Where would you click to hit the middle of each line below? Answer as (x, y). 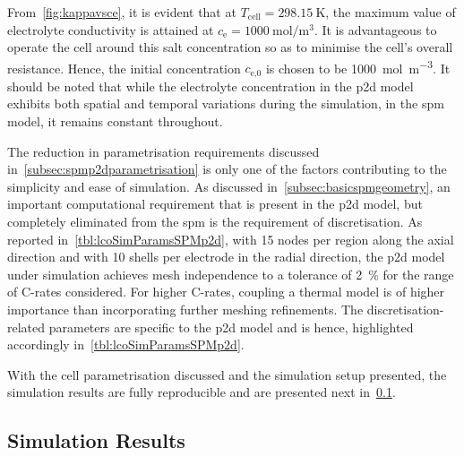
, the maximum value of (391, 12)
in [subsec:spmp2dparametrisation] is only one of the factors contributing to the (227, 169)
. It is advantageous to (375, 29)
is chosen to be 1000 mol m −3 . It (358, 66)
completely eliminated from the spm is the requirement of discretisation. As (215, 222)
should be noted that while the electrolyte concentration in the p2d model (211, 86)
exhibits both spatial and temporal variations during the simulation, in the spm (226, 103)
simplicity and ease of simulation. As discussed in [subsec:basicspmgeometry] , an (229, 186)
